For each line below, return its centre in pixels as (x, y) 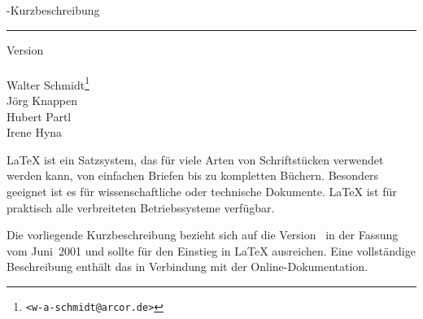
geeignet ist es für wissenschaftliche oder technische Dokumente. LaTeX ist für (202, 191)
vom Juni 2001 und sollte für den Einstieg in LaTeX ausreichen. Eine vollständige (211, 250)
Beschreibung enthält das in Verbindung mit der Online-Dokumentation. (188, 267)
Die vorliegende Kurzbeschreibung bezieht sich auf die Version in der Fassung (203, 235)
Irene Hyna (35, 132)
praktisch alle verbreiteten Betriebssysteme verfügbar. (141, 207)
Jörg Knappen (42, 101)
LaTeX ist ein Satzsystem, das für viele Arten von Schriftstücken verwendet (195, 159)
